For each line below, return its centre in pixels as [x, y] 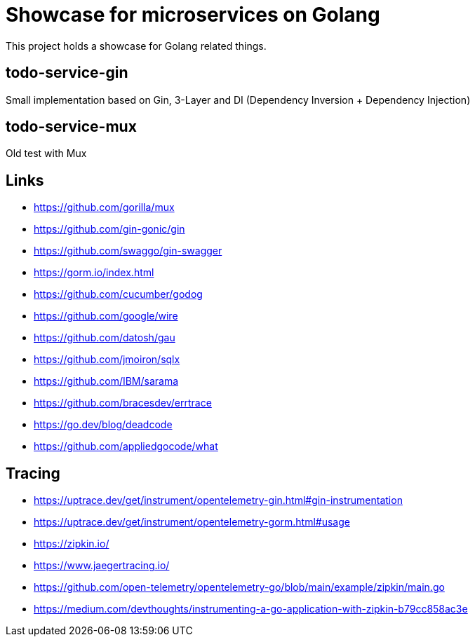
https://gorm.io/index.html [94, 273]
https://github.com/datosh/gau [105, 338]
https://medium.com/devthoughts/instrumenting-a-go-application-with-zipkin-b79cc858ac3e [251, 609]
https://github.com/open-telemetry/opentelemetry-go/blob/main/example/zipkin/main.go [239, 587]
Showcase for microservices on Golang [193, 15]
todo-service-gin [67, 73]
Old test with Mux [46, 153]
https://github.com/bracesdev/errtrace [123, 403]
